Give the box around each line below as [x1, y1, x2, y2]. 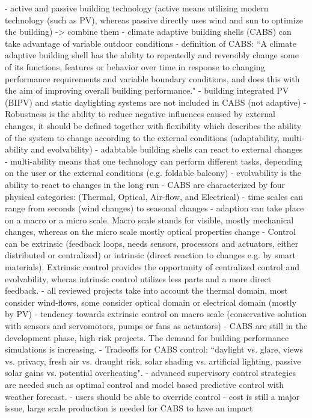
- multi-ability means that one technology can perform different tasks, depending [5, 154, 302, 167]
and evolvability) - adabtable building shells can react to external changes [31, 143, 303, 156]
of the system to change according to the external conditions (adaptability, [5, 131, 280, 144]
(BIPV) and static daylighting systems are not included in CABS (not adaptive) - [5, 95, 307, 108]
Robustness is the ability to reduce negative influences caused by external [5, 108, 275, 120]
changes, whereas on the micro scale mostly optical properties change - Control [5, 225, 296, 238]
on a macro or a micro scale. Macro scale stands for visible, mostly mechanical [5, 213, 294, 226]
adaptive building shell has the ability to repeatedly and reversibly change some [5, 49, 299, 61]
